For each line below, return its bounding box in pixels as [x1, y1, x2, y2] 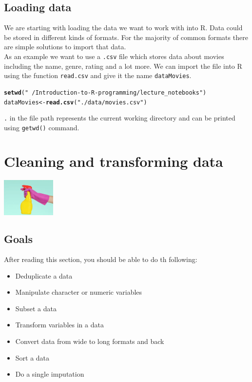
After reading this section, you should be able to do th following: [4, 254, 197, 264]
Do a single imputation [15, 369, 84, 379]
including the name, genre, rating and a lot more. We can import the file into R [4, 60, 242, 71]
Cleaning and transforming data [4, 151, 223, 171]
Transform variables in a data [15, 320, 104, 330]
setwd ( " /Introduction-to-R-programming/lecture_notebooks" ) [4, 89, 207, 96]
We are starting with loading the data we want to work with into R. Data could [4, 22, 243, 33]
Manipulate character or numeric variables [15, 287, 142, 297]
